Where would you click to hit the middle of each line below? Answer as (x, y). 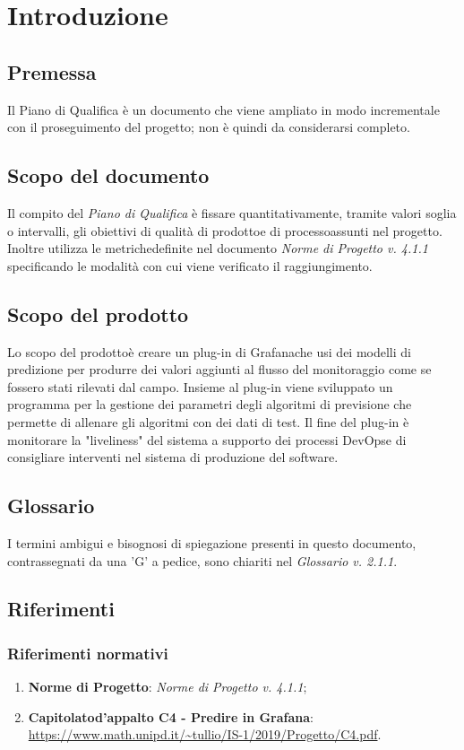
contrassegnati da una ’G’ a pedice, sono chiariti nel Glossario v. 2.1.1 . (202, 560)
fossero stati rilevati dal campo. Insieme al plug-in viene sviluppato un (200, 386)
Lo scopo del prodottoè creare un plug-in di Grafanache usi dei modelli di (209, 351)
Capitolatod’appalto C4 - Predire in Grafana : (171, 716)
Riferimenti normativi (88, 653)
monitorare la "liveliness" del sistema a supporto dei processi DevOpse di (207, 439)
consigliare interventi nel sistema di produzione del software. (173, 457)
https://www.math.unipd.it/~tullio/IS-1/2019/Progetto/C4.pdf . (205, 734)
